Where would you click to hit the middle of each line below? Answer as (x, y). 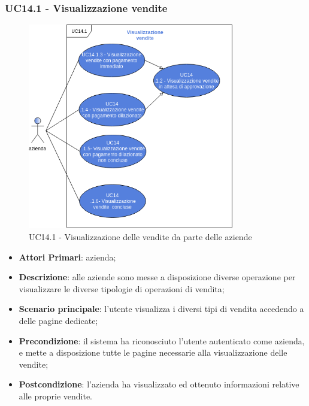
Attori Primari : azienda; (67, 257)
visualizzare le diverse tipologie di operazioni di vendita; (122, 288)
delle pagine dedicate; (58, 320)
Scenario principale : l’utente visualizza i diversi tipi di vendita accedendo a (161, 309)
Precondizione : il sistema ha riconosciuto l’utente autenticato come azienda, (162, 340)
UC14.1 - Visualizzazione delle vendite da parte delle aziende (140, 236)
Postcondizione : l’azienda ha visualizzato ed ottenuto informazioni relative (159, 384)
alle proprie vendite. (56, 396)
